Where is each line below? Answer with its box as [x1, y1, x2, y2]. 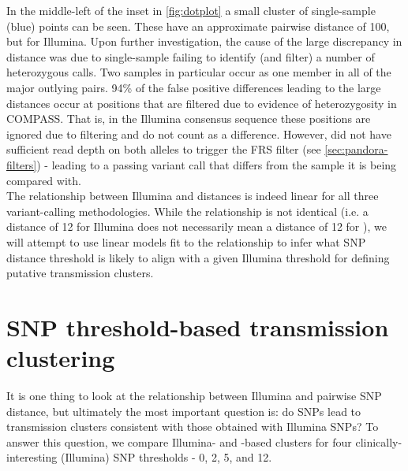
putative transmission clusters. [6, 265, 154, 281]
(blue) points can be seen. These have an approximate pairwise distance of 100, [6, 17, 390, 34]
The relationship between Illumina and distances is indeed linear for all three [6, 187, 379, 204]
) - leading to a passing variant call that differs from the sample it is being [36, 156, 397, 172]
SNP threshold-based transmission [6, 310, 389, 343]
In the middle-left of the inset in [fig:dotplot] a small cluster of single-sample [6, 2, 376, 18]
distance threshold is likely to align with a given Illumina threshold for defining [6, 249, 390, 265]
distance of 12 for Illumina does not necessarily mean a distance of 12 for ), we [6, 218, 387, 235]
